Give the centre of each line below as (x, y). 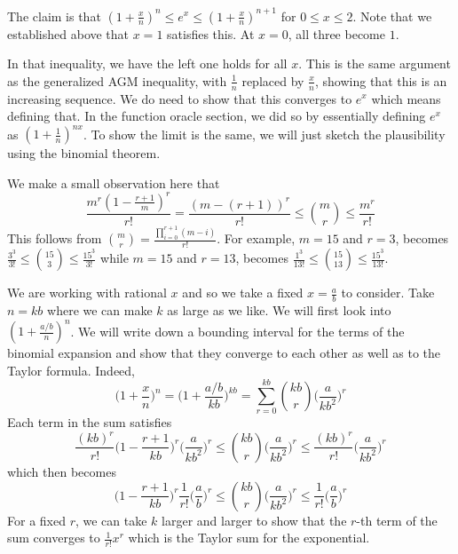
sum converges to (54, 538)
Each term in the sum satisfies (90, 422)
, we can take (111, 520)
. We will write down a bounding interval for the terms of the (237, 331)
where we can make (100, 309)
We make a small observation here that (114, 182)
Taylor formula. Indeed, (71, 370)
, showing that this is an (381, 80)
